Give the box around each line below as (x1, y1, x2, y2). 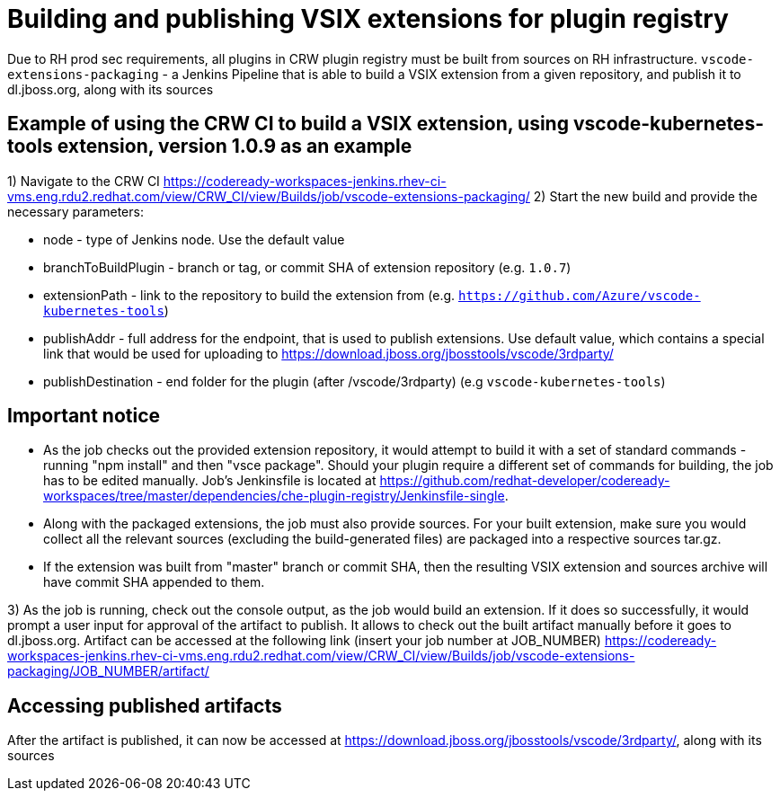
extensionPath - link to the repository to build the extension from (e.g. (43, 287, 456, 303)
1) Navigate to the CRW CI (7, 173, 160, 189)
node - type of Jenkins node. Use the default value (43, 231, 345, 247)
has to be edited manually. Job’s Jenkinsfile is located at (43, 473, 377, 489)
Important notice (7, 404, 161, 428)
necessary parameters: (7, 203, 144, 219)
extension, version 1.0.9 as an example (57, 135, 412, 158)
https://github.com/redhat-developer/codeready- (379, 473, 670, 489)
